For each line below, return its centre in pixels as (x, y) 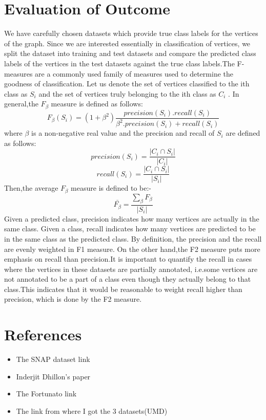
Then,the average (31, 188)
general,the (21, 104)
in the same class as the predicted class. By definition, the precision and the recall (133, 238)
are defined (243, 133)
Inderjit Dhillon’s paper (53, 376)
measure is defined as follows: (97, 104)
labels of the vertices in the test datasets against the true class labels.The (119, 63)
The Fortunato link (46, 394)
